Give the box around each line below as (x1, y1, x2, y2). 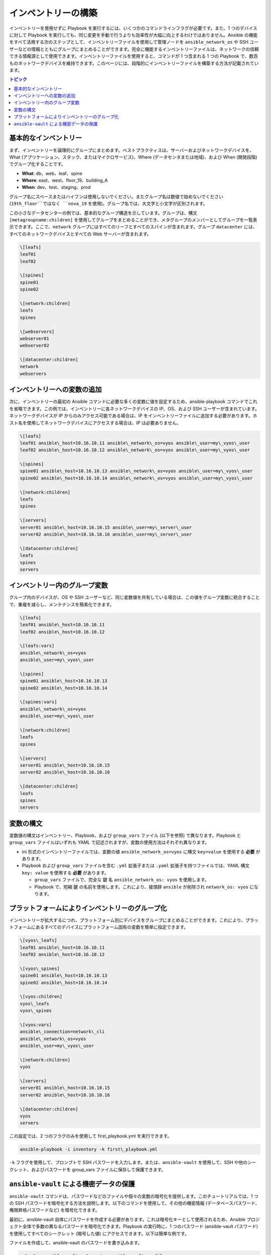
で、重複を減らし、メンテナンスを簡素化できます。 (9, 601, 114, 607)
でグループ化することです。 (9, 161, 66, 167)
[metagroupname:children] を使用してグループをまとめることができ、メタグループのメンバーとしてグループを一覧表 (9, 217, 257, 223)
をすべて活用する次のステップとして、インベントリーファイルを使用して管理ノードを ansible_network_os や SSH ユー (9, 39, 258, 45)
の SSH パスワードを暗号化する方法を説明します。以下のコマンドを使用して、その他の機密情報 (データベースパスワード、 (9, 1200, 260, 1206)
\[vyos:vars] (20, 1022, 52, 1028)
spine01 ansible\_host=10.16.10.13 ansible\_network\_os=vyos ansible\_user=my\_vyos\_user (20, 468, 253, 474)
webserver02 (20, 343, 50, 348)
